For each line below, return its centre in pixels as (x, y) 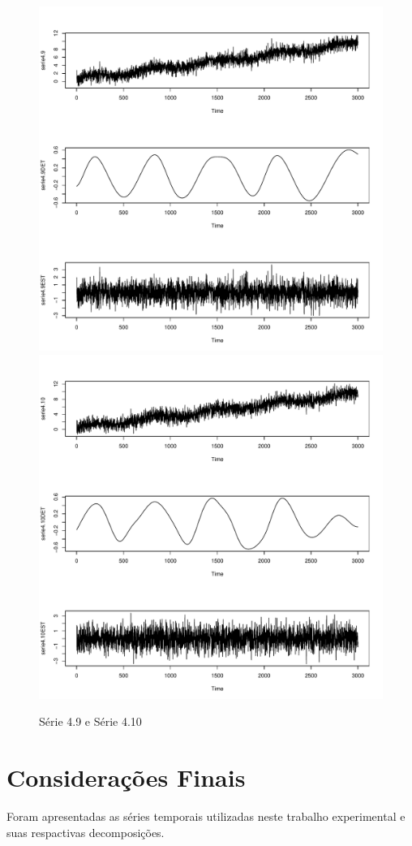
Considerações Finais (126, 777)
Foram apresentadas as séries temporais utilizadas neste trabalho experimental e (206, 816)
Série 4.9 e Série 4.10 (90, 721)
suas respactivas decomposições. (86, 832)
